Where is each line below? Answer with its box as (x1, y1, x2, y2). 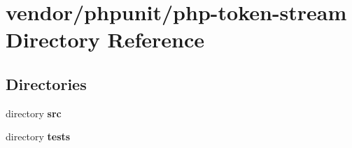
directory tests (6, 129, 71, 144)
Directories (6, 73, 87, 94)
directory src (6, 105, 62, 120)
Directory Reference (6, 25, 205, 54)
